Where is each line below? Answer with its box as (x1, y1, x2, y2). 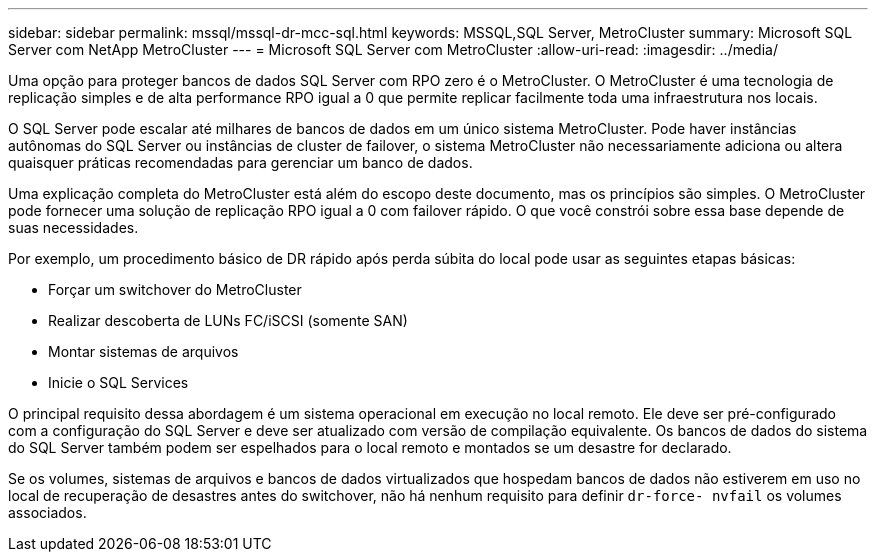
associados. (8, 504, 87, 521)
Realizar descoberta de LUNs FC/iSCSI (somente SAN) (48, 312, 408, 329)
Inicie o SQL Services (48, 374, 189, 391)
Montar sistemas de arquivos (48, 343, 239, 360)
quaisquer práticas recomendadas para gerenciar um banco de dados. (8, 154, 473, 171)
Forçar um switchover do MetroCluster (48, 281, 302, 298)
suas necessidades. (8, 219, 139, 236)
